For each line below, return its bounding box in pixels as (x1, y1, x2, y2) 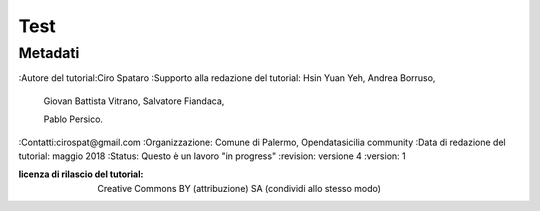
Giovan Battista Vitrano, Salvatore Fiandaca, (43, 95, 225, 107)
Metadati (18, 44, 80, 62)
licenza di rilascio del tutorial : (18, 168, 144, 180)
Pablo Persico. (43, 113, 104, 125)
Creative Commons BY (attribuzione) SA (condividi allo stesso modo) (97, 182, 382, 194)
